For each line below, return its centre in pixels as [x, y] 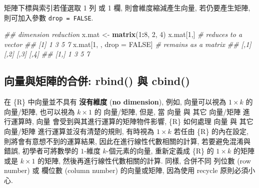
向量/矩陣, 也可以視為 [39, 111]
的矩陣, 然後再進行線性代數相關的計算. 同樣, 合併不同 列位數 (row [144, 160]
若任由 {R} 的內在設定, [211, 131]
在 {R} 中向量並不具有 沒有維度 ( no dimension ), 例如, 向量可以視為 [115, 102]
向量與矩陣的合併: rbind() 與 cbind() [97, 81]
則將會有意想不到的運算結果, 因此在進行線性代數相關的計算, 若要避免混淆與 [127, 141]
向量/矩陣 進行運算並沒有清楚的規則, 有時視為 [79, 131]
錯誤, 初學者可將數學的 [41, 151]
